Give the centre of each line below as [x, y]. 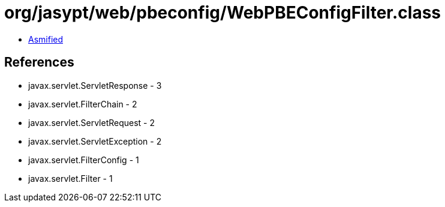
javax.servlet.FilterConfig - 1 [84, 160]
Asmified [46, 39]
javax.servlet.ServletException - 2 [95, 141]
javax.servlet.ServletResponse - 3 [95, 85]
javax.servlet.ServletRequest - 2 [92, 122]
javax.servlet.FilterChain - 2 [83, 104]
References [39, 62]
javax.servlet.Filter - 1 [70, 178]
